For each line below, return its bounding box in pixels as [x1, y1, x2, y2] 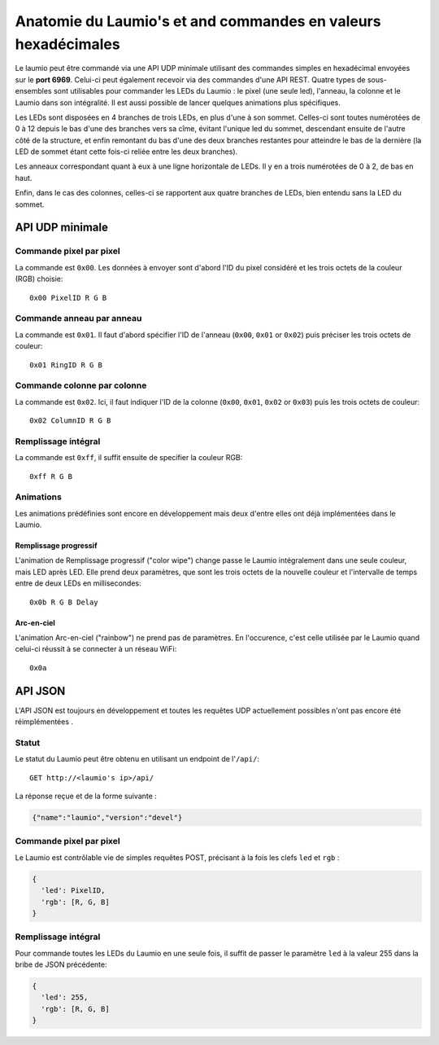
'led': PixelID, [41, 886, 106, 895]
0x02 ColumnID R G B [29, 416, 111, 425]
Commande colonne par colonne [15, 380, 147, 391]
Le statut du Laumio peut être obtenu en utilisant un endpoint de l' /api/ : [15, 754, 260, 764]
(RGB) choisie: [15, 274, 63, 284]
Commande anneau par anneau [15, 313, 142, 324]
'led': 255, [41, 993, 89, 1002]
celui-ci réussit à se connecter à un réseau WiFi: [15, 644, 177, 654]
